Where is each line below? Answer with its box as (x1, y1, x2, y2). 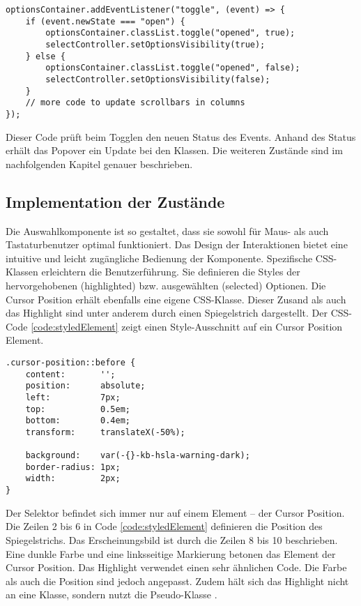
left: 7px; (25, 392, 121, 402)
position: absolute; (25, 381, 146, 391)
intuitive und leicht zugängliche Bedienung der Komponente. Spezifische (6, 250, 313, 265)
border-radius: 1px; (25, 462, 121, 472)
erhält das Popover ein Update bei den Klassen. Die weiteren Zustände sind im (6, 143, 343, 158)
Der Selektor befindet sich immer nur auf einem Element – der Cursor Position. (6, 505, 345, 520)
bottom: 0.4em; (25, 416, 130, 426)
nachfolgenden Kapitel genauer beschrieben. (6, 156, 193, 171)
